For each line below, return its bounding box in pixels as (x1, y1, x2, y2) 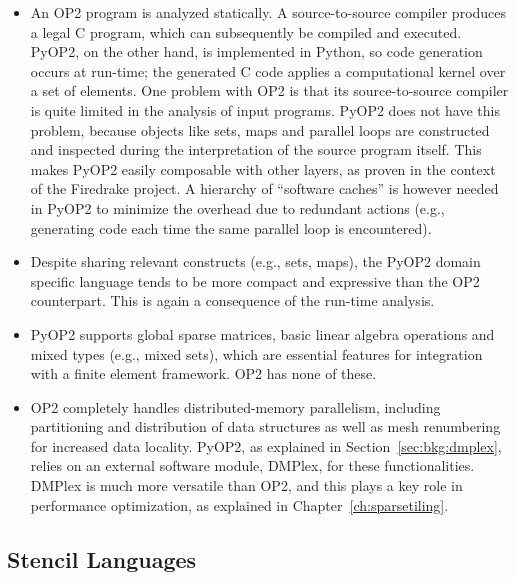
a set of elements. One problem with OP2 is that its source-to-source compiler (30, 80, 509, 101)
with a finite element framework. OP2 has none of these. (30, 363, 377, 384)
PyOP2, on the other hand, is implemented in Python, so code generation (30, 41, 483, 62)
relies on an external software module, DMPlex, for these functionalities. (30, 455, 475, 476)
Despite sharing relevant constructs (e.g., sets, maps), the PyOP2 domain (30, 251, 481, 272)
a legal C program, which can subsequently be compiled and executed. (30, 21, 462, 42)
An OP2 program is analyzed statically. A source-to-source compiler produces (30, 2, 507, 22)
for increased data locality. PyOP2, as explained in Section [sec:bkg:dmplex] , (30, 435, 502, 456)
